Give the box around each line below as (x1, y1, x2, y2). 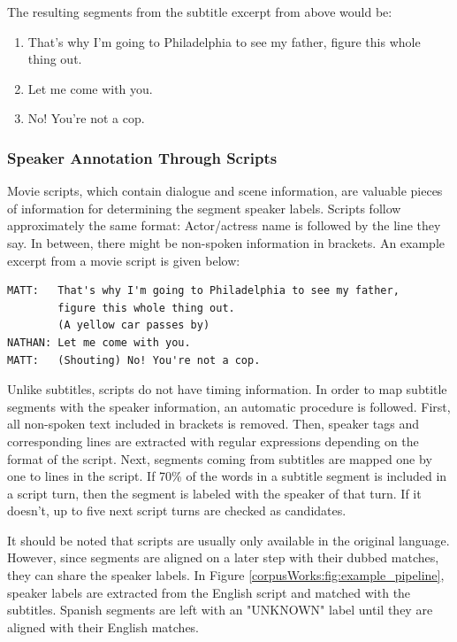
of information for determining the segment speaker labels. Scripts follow (7, 198, 401, 217)
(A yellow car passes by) (57, 319, 210, 332)
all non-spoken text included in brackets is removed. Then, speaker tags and (7, 414, 419, 433)
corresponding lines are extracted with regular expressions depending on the (7, 431, 419, 450)
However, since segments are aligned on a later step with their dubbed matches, (7, 548, 439, 567)
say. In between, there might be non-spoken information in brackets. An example (7, 233, 446, 251)
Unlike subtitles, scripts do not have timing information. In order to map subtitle (7, 380, 447, 398)
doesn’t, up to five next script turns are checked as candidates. (7, 501, 347, 520)
